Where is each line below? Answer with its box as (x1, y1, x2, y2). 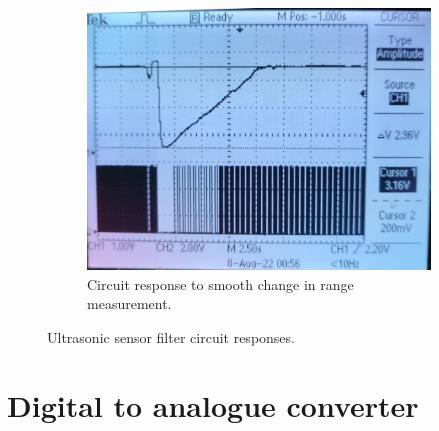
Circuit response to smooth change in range (87, 273, 354, 294)
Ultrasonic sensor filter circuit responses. (47, 326, 295, 347)
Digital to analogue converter (7, 385, 419, 426)
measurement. (87, 293, 172, 314)
